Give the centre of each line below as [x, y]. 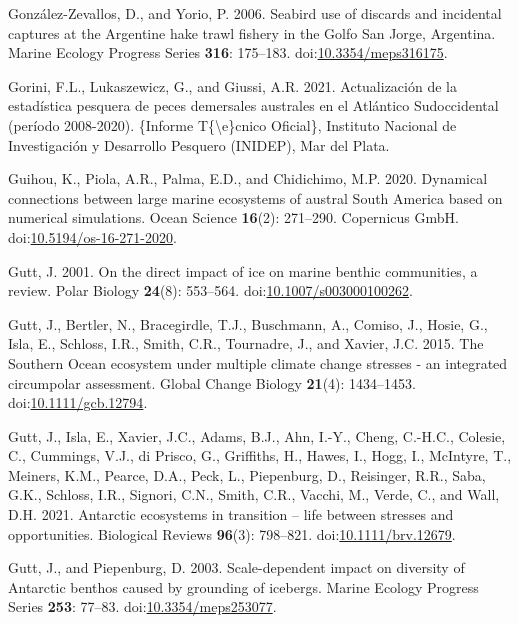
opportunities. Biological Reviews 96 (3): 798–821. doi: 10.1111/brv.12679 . [232, 533]
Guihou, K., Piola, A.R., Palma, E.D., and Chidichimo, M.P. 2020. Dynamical [248, 178]
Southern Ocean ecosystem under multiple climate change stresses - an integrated [258, 362]
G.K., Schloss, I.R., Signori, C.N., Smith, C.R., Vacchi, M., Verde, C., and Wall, [254, 494]
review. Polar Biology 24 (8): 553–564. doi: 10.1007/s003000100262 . [210, 290]
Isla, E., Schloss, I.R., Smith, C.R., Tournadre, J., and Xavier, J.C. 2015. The [246, 343]
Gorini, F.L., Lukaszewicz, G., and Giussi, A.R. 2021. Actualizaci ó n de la [232, 85]
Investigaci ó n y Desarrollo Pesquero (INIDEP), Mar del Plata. [199, 144]
